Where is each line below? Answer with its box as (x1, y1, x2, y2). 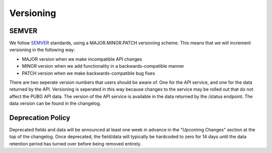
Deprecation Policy (9, 113, 71, 122)
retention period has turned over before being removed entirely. (9, 140, 142, 146)
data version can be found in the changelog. (9, 100, 101, 106)
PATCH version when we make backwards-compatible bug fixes (22, 70, 156, 76)
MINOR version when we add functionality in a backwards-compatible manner (22, 63, 184, 69)
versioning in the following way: (9, 47, 75, 53)
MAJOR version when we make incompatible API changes (22, 56, 143, 62)
